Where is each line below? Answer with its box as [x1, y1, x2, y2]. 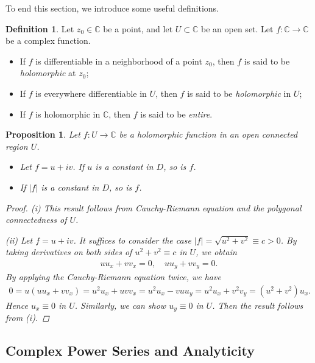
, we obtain [196, 245, 237, 258]
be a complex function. [5, 34, 91, 47]
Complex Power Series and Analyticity [5, 341, 255, 360]
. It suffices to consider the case [73, 233, 191, 246]
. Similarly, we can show [74, 299, 166, 312]
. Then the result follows [212, 299, 303, 312]
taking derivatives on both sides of [5, 245, 132, 258]
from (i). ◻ [5, 311, 49, 324]
